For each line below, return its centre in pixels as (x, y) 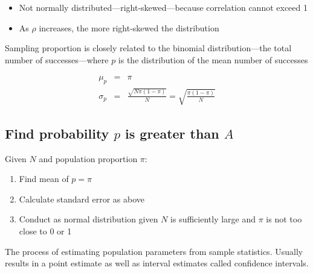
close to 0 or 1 (45, 231)
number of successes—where (57, 59)
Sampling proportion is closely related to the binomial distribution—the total (148, 48)
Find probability (57, 133)
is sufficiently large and (213, 219)
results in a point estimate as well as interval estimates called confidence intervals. (157, 263)
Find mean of (44, 179)
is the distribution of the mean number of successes (213, 59)
